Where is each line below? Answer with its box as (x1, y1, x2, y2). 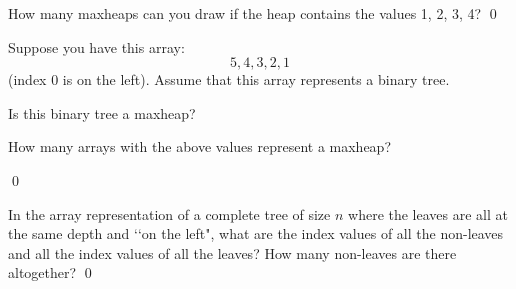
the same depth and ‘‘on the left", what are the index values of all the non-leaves (8, 223, 504, 244)
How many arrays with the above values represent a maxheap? (8, 136, 392, 157)
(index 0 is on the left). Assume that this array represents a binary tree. (8, 69, 450, 90)
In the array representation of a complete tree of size (8, 203, 331, 224)
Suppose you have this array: (8, 36, 185, 57)
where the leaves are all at (348, 203, 508, 224)
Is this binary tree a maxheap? (8, 102, 196, 123)
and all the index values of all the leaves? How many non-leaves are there (8, 242, 457, 263)
